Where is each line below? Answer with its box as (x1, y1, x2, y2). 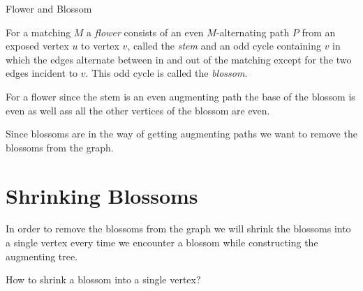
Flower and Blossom (6, 1, 92, 15)
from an (302, 24, 336, 39)
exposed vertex (6, 38, 69, 53)
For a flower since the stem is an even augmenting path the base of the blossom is (6, 89, 355, 103)
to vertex (81, 38, 119, 53)
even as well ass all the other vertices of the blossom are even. (6, 103, 270, 117)
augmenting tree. (6, 248, 78, 263)
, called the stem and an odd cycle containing (127, 38, 321, 53)
